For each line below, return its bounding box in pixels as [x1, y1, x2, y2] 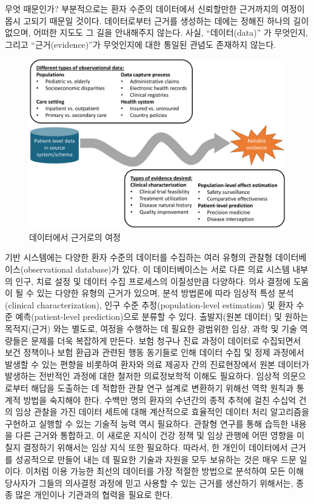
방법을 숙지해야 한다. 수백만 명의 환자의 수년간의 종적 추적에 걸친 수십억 [23, 393, 296, 406]
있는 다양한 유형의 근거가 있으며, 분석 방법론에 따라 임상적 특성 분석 [36, 287, 294, 299]
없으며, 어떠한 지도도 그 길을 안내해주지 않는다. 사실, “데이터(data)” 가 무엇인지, [5, 26, 308, 39]
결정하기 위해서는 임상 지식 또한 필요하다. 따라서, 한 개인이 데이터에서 [23, 440, 288, 453]
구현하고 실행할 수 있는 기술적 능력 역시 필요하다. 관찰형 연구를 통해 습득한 [5, 417, 289, 429]
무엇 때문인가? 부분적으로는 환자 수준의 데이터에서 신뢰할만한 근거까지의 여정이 [5, 2, 305, 15]
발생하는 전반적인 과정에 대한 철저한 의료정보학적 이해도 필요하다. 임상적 [5, 370, 280, 382]
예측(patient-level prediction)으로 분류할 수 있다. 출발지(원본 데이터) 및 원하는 [15, 310, 309, 323]
